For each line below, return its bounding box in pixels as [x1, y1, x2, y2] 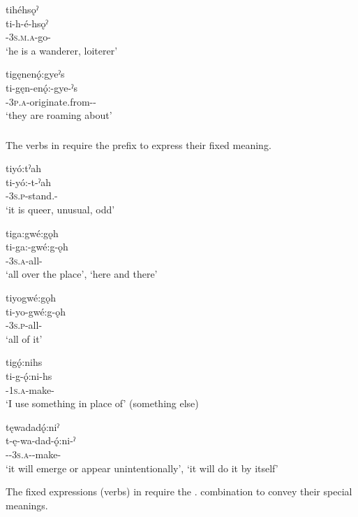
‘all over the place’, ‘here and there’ [6, 267, 158, 281]
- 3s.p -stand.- [6, 188, 58, 203]
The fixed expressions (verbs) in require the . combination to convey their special [6, 484, 352, 499]
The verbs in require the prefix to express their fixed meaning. [6, 137, 271, 152]
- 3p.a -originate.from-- [6, 94, 96, 108]
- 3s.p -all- [6, 318, 43, 332]
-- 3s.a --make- [6, 446, 61, 461]
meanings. [6, 497, 48, 512]
